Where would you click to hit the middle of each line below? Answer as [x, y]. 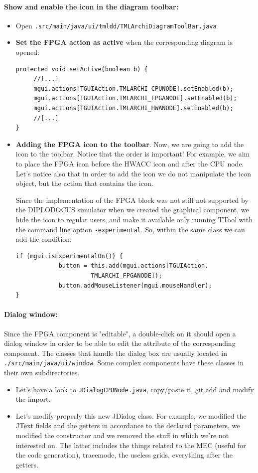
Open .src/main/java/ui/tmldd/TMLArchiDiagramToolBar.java [116, 25]
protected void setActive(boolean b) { [82, 69]
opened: [27, 52]
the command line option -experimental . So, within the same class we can [130, 229]
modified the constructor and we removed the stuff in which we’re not [122, 435]
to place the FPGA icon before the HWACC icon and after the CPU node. [130, 163]
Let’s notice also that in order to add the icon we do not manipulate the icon [133, 173]
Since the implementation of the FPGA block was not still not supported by [132, 200]
